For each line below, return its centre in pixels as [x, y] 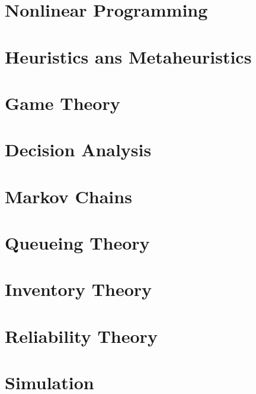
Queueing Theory [77, 243]
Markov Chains [68, 196]
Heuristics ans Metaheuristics [128, 56]
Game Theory [63, 103]
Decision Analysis [78, 149]
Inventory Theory [79, 289]
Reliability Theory [81, 335]
